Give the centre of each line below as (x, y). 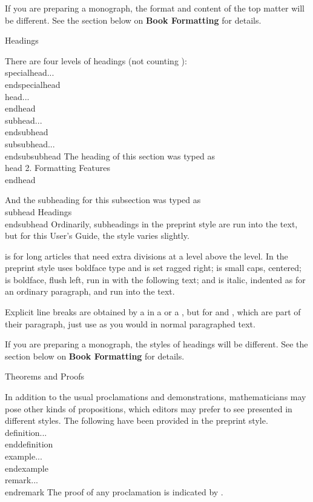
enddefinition (29, 444)
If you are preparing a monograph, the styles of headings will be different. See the (156, 344)
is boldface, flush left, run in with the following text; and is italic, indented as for (155, 279)
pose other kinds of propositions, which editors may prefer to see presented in (149, 408)
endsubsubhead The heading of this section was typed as (110, 156)
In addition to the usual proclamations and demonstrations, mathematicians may (156, 397)
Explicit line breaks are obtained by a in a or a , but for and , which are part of (153, 312)
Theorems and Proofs (45, 376)
